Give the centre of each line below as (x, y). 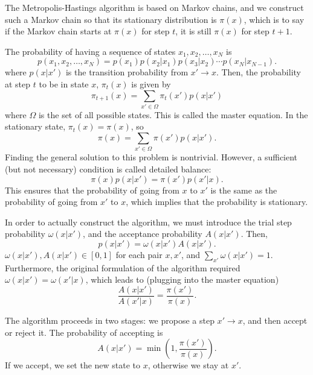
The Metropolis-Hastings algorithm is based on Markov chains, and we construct (154, 7)
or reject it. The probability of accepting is (84, 332)
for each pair (139, 254)
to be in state (64, 84)
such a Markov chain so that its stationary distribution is (111, 19)
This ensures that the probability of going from (92, 190)
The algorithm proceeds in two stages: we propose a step (110, 320)
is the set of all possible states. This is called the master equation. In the (173, 114)
